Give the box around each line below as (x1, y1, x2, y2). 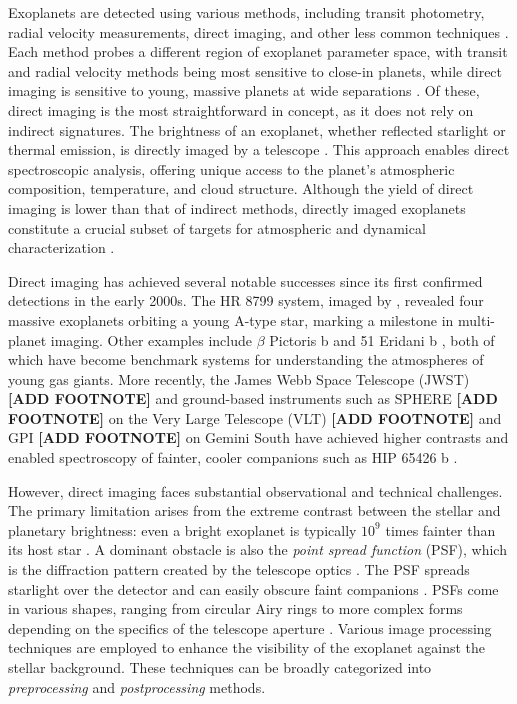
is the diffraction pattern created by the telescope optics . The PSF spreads (8, 559, 470, 580)
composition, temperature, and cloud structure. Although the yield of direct (8, 178, 474, 199)
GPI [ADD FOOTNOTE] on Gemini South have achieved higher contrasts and (8, 427, 509, 448)
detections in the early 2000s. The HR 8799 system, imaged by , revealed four (8, 290, 484, 311)
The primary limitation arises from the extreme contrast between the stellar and (8, 500, 501, 521)
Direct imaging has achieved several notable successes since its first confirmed (8, 270, 483, 291)
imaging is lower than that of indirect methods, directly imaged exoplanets (8, 197, 466, 218)
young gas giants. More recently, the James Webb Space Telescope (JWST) (8, 368, 470, 389)
